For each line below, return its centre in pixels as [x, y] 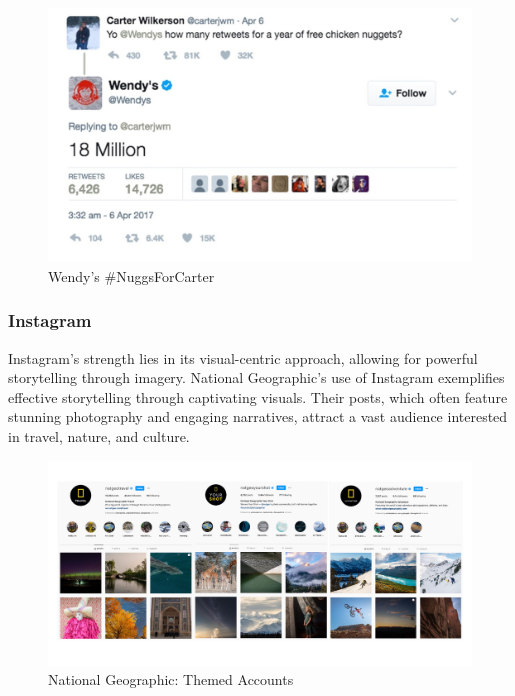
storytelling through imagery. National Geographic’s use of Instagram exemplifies [256, 377]
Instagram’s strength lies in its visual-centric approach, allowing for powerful [243, 357]
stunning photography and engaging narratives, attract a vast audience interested [258, 416]
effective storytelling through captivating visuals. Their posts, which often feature [258, 396]
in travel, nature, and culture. [99, 436]
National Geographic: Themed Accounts [171, 679]
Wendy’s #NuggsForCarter [131, 275]
